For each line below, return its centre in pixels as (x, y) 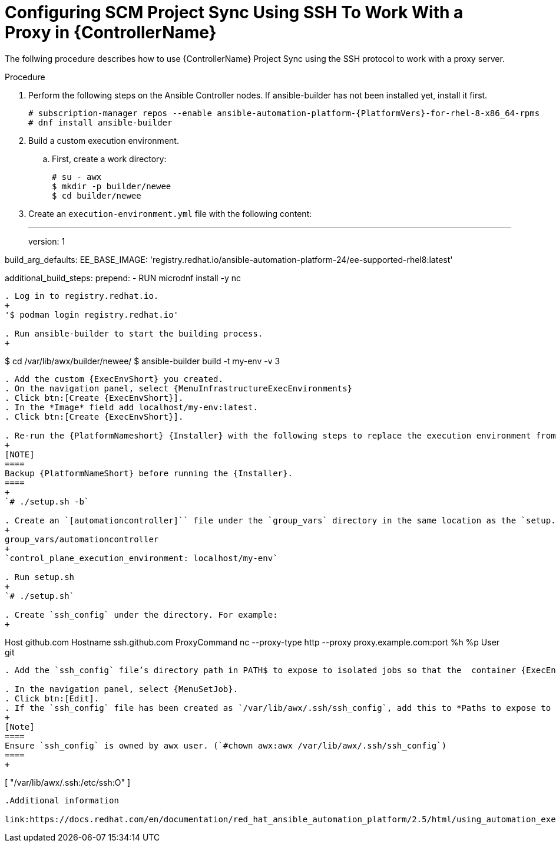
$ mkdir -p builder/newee (112, 186)
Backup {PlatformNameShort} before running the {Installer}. (149, 473)
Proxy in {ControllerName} (111, 32)
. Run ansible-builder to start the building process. (134, 333)
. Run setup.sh (40, 577)
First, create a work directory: (109, 159)
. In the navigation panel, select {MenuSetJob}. (122, 689)
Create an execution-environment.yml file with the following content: (170, 213)
